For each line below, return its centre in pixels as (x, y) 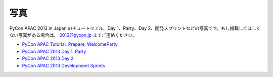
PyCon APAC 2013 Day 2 (48, 58)
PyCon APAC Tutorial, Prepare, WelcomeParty (70, 44)
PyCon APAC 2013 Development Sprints (63, 65)
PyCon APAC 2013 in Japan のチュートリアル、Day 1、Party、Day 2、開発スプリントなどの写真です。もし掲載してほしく (135, 28)
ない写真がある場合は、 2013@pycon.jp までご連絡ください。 (73, 35)
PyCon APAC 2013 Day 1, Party (54, 51)
